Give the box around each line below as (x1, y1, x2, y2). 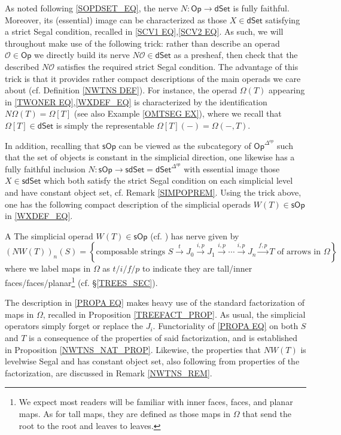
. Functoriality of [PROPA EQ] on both (153, 320, 299, 332)
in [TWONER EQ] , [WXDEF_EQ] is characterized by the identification (5, 95, 267, 108)
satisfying (265, 13, 300, 26)
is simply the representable (56, 118, 154, 131)
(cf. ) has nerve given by (150, 229, 239, 242)
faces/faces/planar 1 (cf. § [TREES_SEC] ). (5, 275, 158, 288)
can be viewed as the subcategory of (118, 139, 251, 151)
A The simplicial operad (5, 229, 93, 242)
